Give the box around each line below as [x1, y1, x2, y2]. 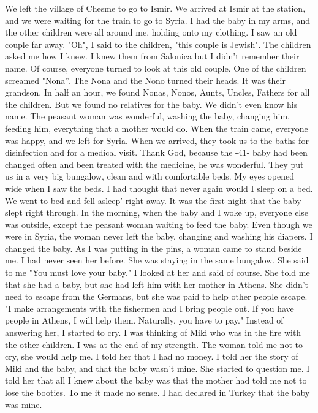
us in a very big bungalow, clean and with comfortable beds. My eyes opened [5, 170, 295, 183]
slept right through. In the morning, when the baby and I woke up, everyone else [5, 206, 308, 219]
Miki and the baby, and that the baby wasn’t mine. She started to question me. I [5, 362, 310, 374]
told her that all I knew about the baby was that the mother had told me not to [5, 374, 307, 387]
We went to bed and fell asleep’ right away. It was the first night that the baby [5, 194, 301, 206]
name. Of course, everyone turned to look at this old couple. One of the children [5, 61, 306, 74]
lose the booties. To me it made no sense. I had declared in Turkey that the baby [5, 386, 310, 398]
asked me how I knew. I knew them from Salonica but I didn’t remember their [5, 50, 300, 63]
